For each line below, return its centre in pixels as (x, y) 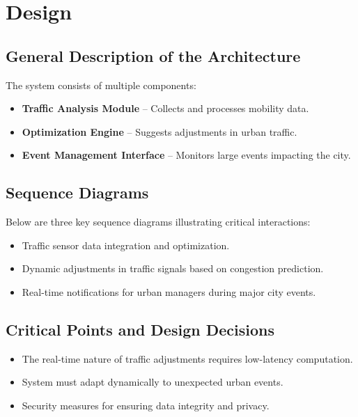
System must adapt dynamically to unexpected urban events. (153, 382)
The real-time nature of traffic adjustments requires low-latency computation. (187, 358)
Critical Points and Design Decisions (140, 329)
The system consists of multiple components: (101, 85)
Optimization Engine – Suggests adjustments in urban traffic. (159, 131)
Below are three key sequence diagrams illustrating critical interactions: (158, 222)
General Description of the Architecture (153, 55)
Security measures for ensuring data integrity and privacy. (146, 405)
